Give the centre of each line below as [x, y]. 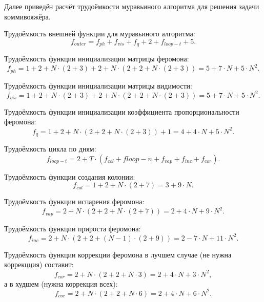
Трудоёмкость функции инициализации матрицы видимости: [98, 85]
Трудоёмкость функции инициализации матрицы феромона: [97, 59]
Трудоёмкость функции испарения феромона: [74, 201]
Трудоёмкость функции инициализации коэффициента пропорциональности [122, 111]
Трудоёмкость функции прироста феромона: [73, 228]
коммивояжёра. [27, 16]
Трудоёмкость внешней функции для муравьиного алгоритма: [100, 34]
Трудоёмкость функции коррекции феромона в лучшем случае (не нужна [118, 254]
